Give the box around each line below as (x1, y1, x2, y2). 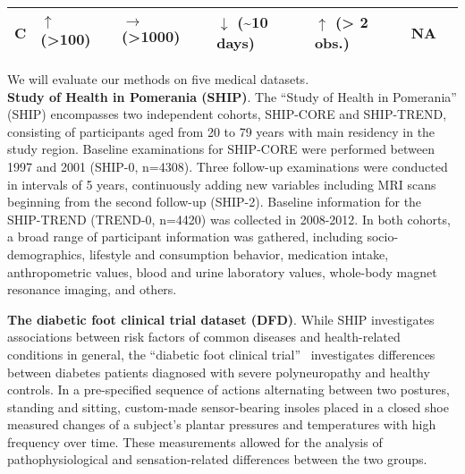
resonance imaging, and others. (7, 280, 177, 299)
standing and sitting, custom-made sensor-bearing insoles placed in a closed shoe (7, 397, 449, 416)
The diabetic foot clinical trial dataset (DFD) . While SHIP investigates (7, 309, 435, 328)
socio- (367, 227, 399, 246)
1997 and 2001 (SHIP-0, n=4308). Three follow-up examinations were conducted (7, 157, 448, 175)
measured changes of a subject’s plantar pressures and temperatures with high (7, 415, 436, 434)
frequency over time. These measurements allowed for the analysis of (7, 432, 383, 451)
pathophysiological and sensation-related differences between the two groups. (7, 450, 427, 469)
